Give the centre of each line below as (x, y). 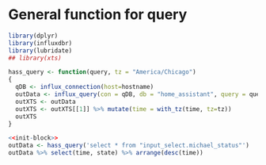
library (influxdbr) (40, 43)
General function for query (98, 15)
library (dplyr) (33, 36)
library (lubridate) (40, 50)
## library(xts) (35, 58)
